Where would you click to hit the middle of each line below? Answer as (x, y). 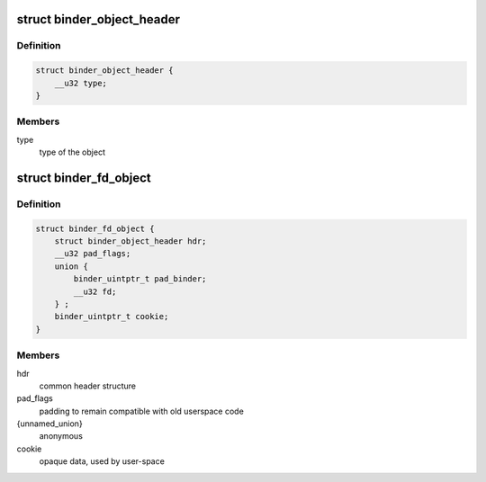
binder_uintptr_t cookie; (112, 317)
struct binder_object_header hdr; (130, 241)
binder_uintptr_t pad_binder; (140, 279)
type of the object (72, 152)
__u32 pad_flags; (93, 254)
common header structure (88, 386)
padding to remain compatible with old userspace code (142, 411)
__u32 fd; (95, 291)
